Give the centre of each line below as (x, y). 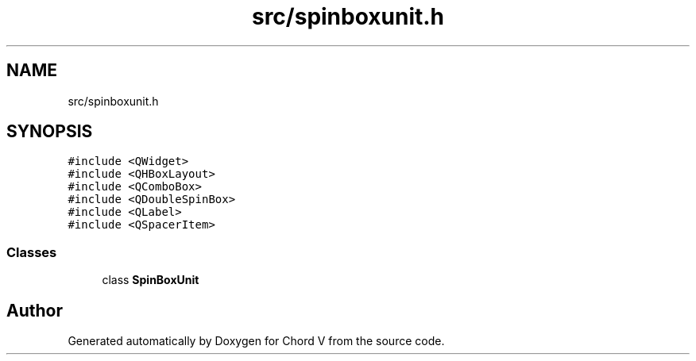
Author (35, 310)
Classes (32, 252)
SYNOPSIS (50, 132)
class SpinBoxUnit (151, 280)
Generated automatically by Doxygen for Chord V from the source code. (256, 341)
